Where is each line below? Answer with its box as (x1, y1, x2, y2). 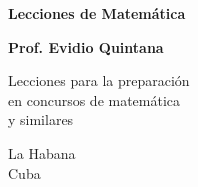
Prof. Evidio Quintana (8, 36, 164, 57)
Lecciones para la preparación (8, 70, 190, 91)
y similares (8, 109, 74, 130)
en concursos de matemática (8, 89, 181, 110)
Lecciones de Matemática (8, 3, 186, 23)
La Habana (8, 142, 76, 163)
